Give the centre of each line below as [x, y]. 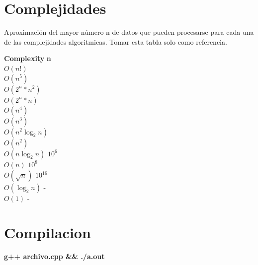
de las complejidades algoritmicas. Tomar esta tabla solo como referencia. [116, 41]
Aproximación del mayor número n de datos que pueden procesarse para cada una [129, 32]
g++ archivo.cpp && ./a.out [54, 256]
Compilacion [47, 232]
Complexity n [28, 58]
